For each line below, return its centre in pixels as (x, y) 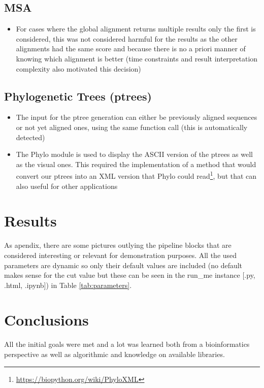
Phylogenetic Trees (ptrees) (78, 96)
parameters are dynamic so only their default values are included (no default (123, 265)
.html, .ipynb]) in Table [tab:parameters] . (68, 285)
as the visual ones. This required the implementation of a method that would (136, 164)
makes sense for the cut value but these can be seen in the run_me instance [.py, (130, 275)
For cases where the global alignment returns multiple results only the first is (136, 29)
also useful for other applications (67, 186)
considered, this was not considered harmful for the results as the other (127, 38)
